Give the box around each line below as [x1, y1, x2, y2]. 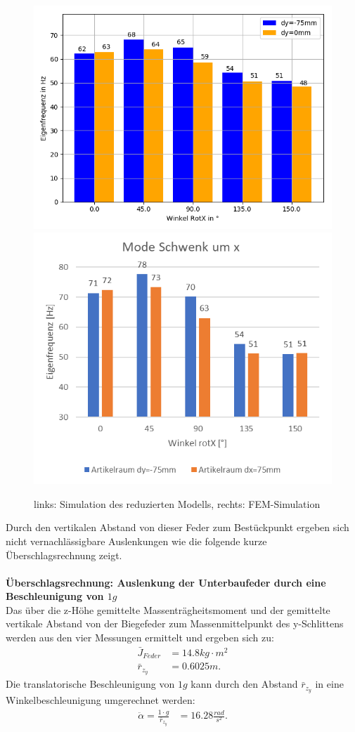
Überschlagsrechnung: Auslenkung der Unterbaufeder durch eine [6, 575, 326, 589]
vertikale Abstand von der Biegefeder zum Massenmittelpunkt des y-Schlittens [6, 616, 344, 631]
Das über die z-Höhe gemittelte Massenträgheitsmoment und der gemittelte [6, 602, 330, 617]
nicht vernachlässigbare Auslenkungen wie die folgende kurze [6, 533, 267, 548]
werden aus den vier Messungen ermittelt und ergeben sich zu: [6, 630, 274, 645]
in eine [315, 677, 344, 691]
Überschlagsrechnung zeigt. [6, 547, 122, 562]
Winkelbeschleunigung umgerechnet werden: [6, 693, 195, 707]
